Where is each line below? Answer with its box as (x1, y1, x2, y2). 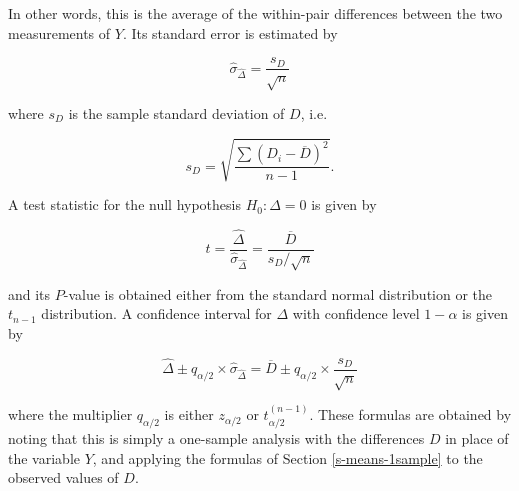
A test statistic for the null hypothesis (8, 194, 241, 215)
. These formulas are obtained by (309, 404, 512, 425)
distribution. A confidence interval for (41, 303, 272, 324)
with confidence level (292, 303, 420, 324)
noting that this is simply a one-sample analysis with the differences (8, 428, 425, 449)
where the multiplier (8, 404, 133, 425)
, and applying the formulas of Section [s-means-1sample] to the (92, 447, 483, 468)
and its (8, 283, 51, 304)
